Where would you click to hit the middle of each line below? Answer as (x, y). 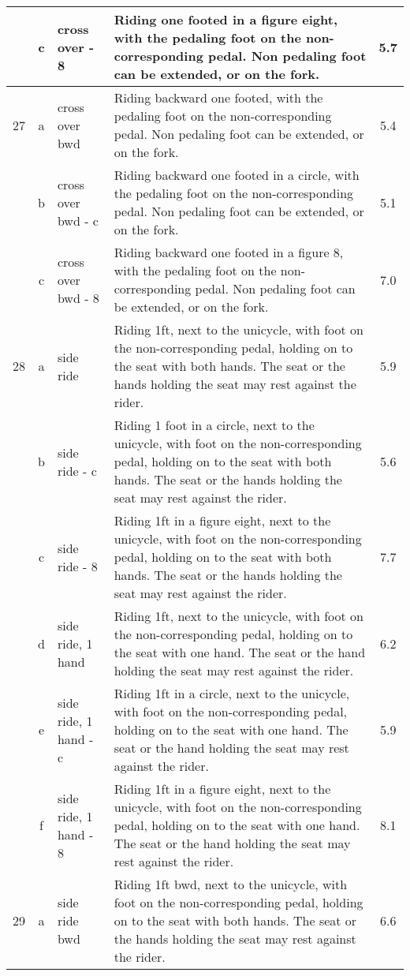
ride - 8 (77, 566)
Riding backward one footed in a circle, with (237, 175)
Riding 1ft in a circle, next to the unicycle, (232, 693)
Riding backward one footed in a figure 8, (229, 252)
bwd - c (78, 220)
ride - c (77, 470)
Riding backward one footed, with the (218, 97)
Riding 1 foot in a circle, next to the (214, 425)
